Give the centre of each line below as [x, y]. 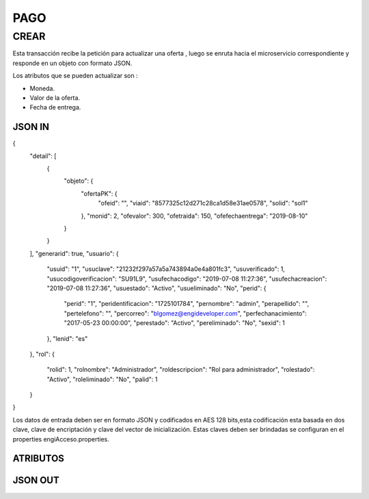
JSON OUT [36, 480]
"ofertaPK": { [99, 193]
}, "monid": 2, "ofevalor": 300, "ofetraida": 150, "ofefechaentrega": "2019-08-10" [194, 216]
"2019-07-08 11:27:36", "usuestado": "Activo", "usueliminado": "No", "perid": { [156, 288]
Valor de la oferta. [55, 98]
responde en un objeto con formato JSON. [72, 63]
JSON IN [31, 127]
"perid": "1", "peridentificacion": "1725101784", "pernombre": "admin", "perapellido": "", [187, 304]
